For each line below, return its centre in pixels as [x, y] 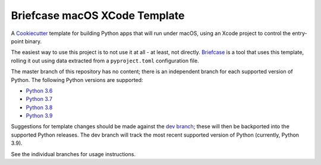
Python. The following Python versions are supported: [77, 80]
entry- [300, 33]
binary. [33, 41]
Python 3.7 [39, 99]
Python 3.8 [39, 107]
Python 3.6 [39, 91]
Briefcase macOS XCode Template [98, 15]
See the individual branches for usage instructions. [73, 154]
